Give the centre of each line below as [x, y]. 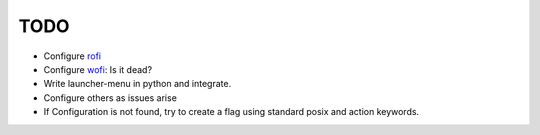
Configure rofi [72, 56]
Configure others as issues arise [110, 97]
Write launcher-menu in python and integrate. [137, 84]
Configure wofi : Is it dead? [98, 69]
